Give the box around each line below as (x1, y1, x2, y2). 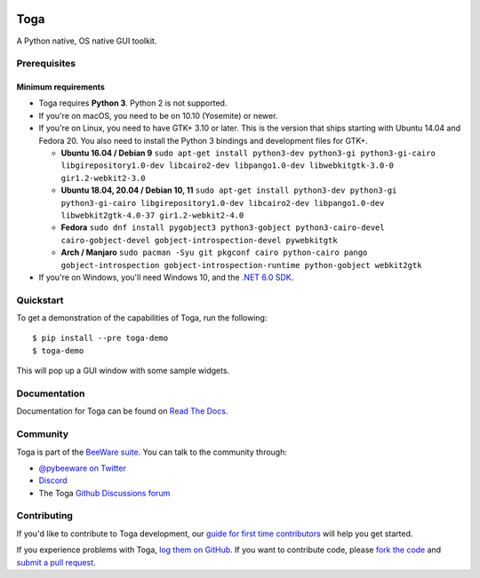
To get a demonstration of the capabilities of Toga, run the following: (16, 313, 268, 323)
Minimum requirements (16, 82, 106, 92)
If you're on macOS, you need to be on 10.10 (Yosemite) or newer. (38, 110, 278, 121)
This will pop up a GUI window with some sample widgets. (16, 365, 230, 376)
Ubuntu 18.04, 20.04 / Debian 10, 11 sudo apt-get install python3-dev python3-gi (60, 185, 397, 195)
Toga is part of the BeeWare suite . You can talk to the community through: (16, 447, 288, 457)
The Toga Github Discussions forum (38, 487, 171, 498)
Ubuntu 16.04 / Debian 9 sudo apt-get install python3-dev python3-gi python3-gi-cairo (60, 147, 436, 159)
